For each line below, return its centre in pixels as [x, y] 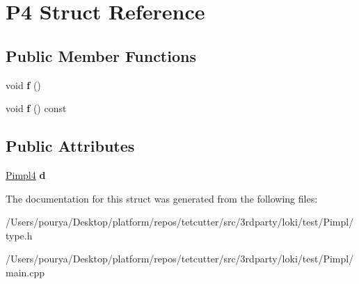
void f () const [36, 108]
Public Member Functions [101, 55]
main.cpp [25, 272]
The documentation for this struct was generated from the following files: [162, 198]
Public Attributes [70, 146]
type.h [19, 235]
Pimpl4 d [26, 174]
